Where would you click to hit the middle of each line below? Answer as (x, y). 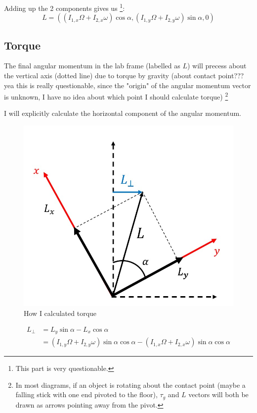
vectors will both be (218, 394)
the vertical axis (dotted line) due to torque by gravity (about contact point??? (124, 76)
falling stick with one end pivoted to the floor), (86, 394)
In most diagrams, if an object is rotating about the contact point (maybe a (130, 385)
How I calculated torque (60, 313)
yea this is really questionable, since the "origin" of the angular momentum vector (128, 85)
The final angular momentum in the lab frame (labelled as (92, 66)
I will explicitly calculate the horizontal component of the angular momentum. (123, 113)
